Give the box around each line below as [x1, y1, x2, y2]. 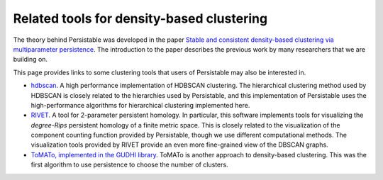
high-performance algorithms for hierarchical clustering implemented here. [30, 101, 250, 109]
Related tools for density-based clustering [13, 11, 268, 26]
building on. [13, 55, 48, 64]
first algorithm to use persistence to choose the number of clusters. [30, 160, 228, 169]
